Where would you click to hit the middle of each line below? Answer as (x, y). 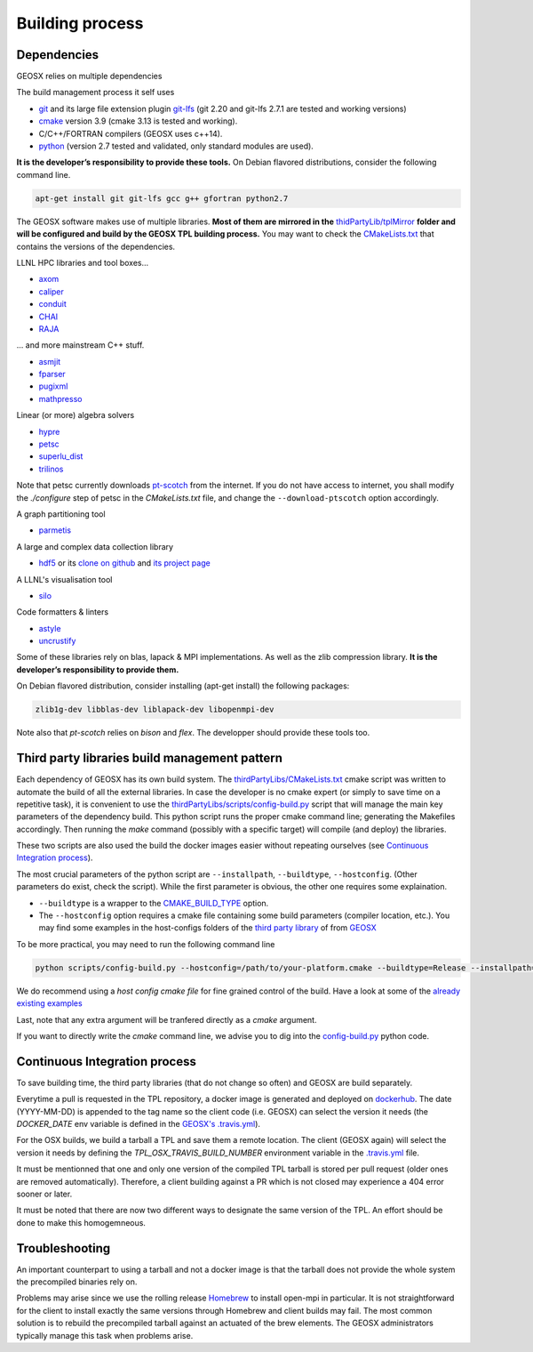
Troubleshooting (64, 1248)
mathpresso (60, 398)
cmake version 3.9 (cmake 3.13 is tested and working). (138, 121)
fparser (52, 374)
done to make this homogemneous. (81, 1222)
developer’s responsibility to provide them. (98, 669)
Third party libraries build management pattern (150, 758)
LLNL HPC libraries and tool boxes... (83, 262)
